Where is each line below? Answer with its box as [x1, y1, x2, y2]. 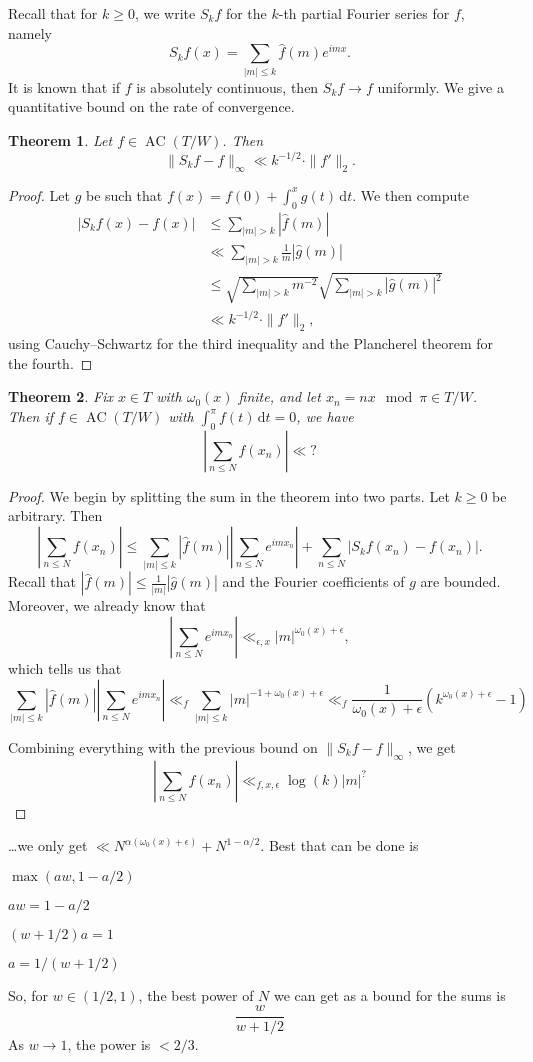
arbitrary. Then [8, 505, 103, 526]
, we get [407, 736, 456, 757]
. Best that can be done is [260, 835, 419, 856]
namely [8, 22, 52, 43]
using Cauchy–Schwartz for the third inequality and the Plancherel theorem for [8, 333, 494, 354]
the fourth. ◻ [8, 352, 93, 373]
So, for [8, 984, 49, 1005]
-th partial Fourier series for [278, 3, 450, 23]
